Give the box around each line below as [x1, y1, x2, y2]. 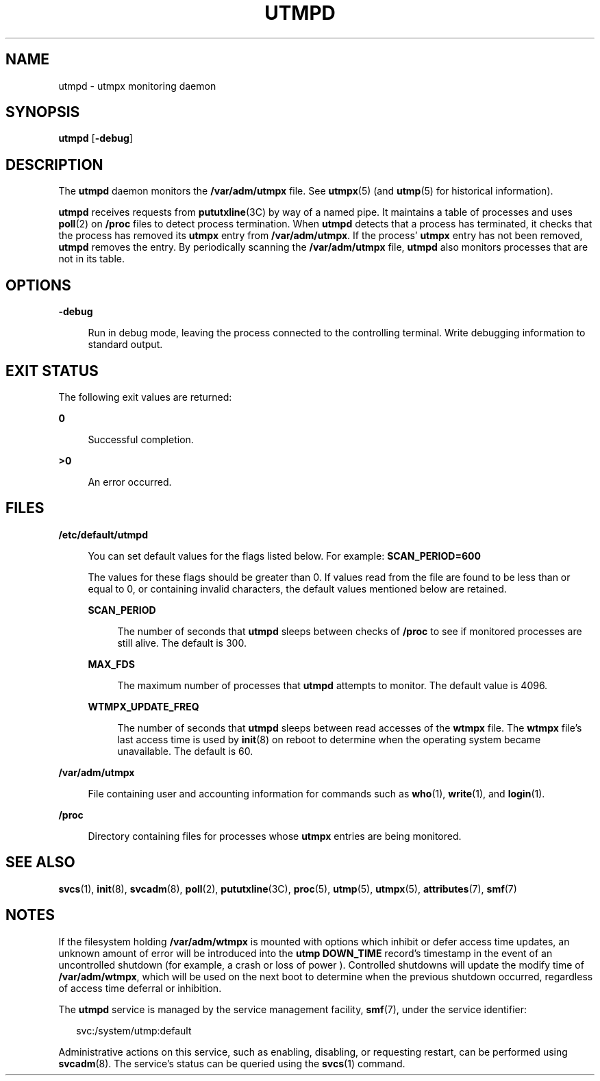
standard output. [88, 338, 163, 351]
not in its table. [58, 253, 125, 265]
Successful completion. [88, 433, 194, 445]
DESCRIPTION [5, 156, 103, 173]
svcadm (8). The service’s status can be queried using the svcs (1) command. [58, 1057, 405, 1069]
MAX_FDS [88, 658, 135, 670]
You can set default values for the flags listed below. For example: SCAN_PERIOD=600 [88, 549, 481, 562]
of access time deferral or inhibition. [58, 982, 222, 994]
